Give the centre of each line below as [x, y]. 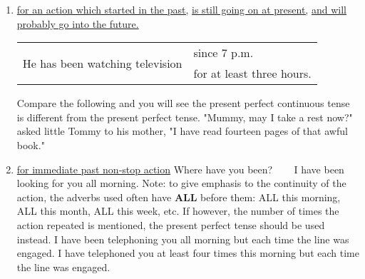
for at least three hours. [252, 73]
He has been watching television [102, 63]
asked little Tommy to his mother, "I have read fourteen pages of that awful [182, 131]
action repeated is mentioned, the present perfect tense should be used [171, 224]
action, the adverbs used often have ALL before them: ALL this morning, [179, 197]
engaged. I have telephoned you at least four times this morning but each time [188, 253]
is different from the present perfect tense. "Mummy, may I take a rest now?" [185, 117]
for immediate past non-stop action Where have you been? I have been [180, 169]
